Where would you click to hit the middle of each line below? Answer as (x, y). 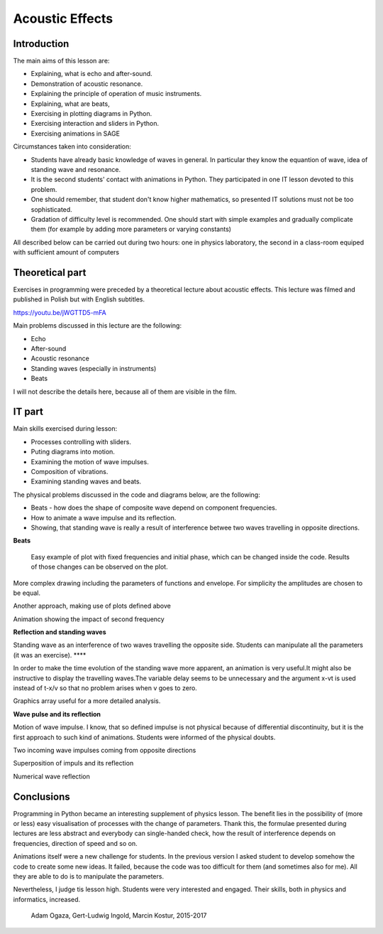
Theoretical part (50, 273)
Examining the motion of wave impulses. (90, 461)
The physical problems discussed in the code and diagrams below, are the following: (137, 495)
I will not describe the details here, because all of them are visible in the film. (125, 392)
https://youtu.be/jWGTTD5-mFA (60, 312)
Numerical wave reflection (51, 776)
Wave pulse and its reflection (57, 714)
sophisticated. (51, 209)
